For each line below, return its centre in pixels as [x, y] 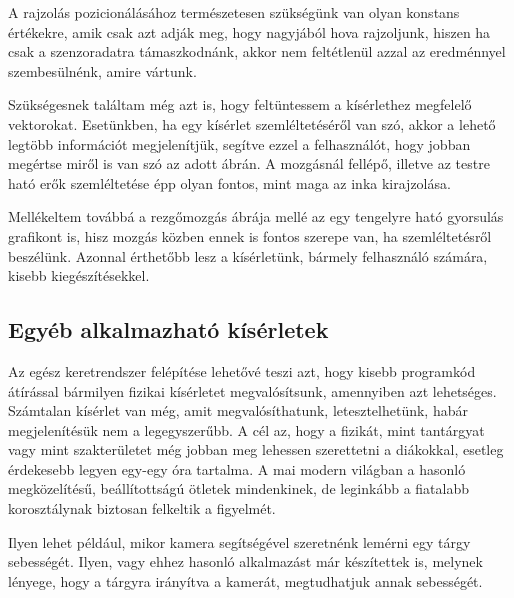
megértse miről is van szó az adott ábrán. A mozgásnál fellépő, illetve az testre [249, 163]
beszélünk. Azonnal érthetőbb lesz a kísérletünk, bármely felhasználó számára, [248, 255]
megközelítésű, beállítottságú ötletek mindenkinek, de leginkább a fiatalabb [239, 488]
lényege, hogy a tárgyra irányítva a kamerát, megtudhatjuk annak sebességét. [245, 580]
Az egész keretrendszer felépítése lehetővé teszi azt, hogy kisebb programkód [242, 370]
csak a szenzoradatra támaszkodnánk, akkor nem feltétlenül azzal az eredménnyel [257, 51]
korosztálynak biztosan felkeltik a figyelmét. [142, 508]
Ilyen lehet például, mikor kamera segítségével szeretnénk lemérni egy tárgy [239, 541]
